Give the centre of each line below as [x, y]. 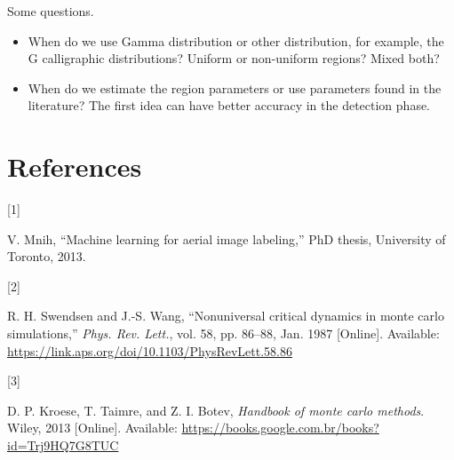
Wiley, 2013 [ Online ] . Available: [92, 428]
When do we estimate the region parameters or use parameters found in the [235, 87]
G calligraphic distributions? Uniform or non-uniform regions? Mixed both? [234, 58]
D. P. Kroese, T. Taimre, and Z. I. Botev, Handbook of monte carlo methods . [216, 410]
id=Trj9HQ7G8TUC [63, 445]
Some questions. [51, 11]
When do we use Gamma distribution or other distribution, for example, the [236, 40]
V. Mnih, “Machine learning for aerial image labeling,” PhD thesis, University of [227, 238]
